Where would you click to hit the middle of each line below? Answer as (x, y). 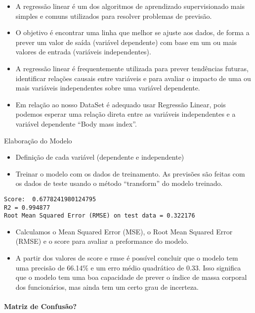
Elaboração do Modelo (38, 140)
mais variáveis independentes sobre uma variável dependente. (108, 88)
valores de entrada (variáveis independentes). (83, 52)
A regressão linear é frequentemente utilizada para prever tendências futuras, (132, 68)
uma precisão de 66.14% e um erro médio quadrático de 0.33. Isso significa (128, 267)
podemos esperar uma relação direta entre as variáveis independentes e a (126, 114)
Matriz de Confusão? (40, 306)
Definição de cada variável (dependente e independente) (100, 157)
